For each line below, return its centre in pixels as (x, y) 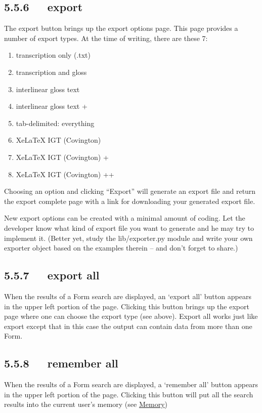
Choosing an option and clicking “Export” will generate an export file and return (130, 191)
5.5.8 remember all (61, 363)
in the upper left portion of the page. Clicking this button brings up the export (127, 306)
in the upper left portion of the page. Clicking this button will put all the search (129, 394)
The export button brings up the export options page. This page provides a (121, 28)
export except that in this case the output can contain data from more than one (128, 326)
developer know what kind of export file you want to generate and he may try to (129, 228)
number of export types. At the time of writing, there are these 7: (106, 38)
